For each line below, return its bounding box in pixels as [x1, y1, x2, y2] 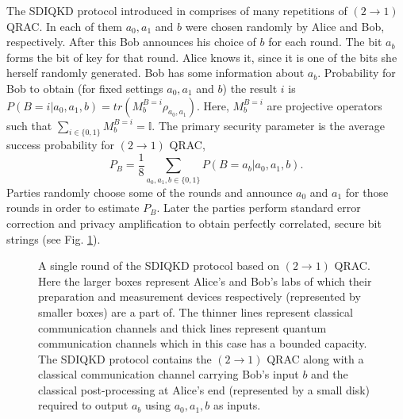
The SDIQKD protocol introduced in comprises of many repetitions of [6, 2, 347, 18]
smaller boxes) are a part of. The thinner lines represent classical [38, 303, 353, 320]
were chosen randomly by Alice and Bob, [185, 17, 385, 34]
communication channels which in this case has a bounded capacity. [38, 335, 367, 352]
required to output [38, 397, 129, 413]
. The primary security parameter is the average [152, 117, 385, 133]
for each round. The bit [268, 33, 382, 50]
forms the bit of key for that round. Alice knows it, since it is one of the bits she [6, 48, 397, 65]
